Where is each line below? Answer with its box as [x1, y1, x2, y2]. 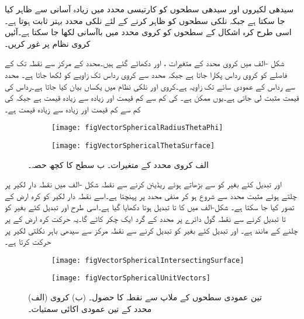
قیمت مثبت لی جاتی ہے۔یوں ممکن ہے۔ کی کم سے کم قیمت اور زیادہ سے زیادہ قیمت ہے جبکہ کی [5, 91, 299, 104]
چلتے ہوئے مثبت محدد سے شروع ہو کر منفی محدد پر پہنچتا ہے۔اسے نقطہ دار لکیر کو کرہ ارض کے [5, 189, 297, 201]
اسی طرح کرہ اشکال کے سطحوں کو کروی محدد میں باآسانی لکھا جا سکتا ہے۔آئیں [5, 26, 292, 38]
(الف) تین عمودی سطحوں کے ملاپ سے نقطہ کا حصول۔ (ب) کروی [28, 291, 262, 303]
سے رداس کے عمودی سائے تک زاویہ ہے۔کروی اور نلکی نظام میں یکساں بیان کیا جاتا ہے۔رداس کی [5, 80, 295, 92]
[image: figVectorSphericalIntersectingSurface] [51, 256, 244, 265]
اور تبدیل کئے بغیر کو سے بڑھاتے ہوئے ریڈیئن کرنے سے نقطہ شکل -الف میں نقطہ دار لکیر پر [5, 178, 282, 190]
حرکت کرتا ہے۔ [5, 235, 51, 248]
